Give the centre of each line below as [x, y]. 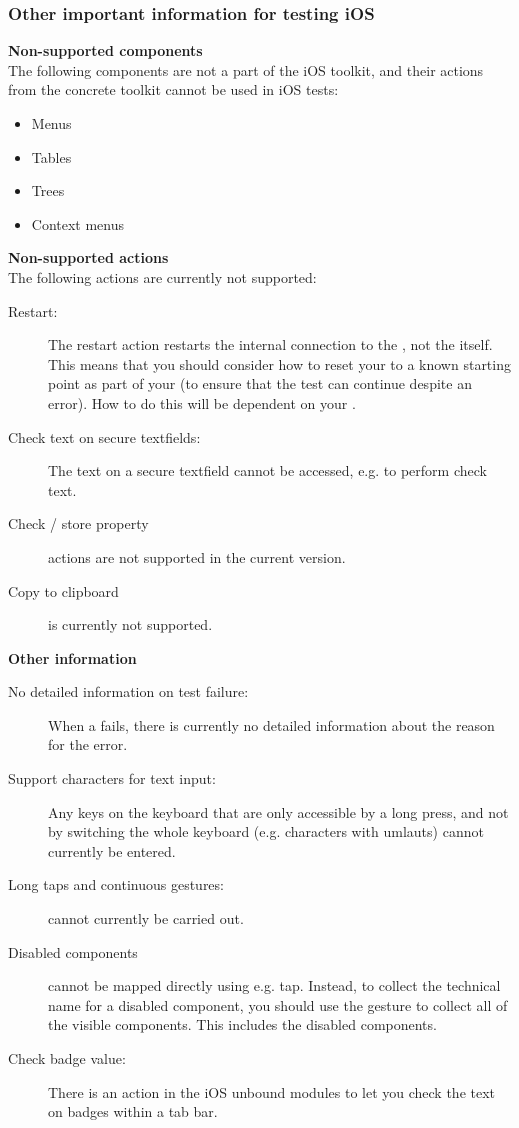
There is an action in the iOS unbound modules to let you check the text [272, 1091]
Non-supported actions [88, 257]
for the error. [88, 744]
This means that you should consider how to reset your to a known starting [279, 363]
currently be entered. [112, 850]
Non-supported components [105, 50]
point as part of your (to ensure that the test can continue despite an [260, 383]
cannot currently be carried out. [146, 918]
